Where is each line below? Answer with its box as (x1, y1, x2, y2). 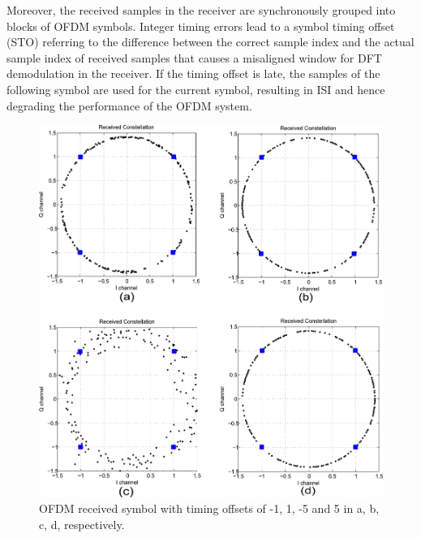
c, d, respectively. (39, 515, 125, 532)
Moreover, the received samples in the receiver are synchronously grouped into (6, 2, 396, 18)
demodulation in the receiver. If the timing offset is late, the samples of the (6, 65, 380, 82)
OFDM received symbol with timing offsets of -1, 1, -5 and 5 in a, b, (39, 500, 380, 517)
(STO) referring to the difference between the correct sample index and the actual (6, 33, 415, 50)
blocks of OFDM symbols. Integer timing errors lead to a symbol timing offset (6, 17, 395, 34)
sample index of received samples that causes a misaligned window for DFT (6, 49, 382, 66)
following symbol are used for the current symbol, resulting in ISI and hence (6, 80, 385, 97)
